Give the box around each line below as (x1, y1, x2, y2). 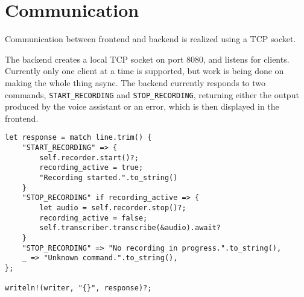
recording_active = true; (39, 163, 144, 172)
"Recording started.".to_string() (39, 173, 178, 182)
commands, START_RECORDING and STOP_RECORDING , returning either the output (5, 88, 299, 101)
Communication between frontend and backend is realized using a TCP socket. (5, 33, 296, 45)
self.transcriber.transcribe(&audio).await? (39, 224, 221, 233)
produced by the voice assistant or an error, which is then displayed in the (5, 100, 279, 113)
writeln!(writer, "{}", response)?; (5, 284, 152, 293)
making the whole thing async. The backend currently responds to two (5, 76, 266, 89)
